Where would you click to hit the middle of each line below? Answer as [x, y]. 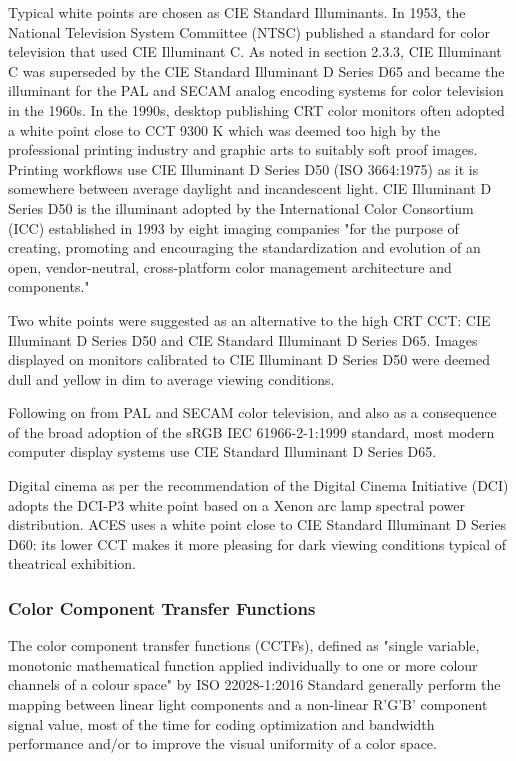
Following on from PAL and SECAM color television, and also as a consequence [252, 412]
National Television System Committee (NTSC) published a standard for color [249, 31]
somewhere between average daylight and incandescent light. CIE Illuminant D [250, 188]
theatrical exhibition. [72, 563]
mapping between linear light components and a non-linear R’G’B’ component [248, 704]
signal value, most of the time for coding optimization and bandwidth [221, 723]
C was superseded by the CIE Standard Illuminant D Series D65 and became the [256, 70]
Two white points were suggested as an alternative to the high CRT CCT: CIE [249, 319]
